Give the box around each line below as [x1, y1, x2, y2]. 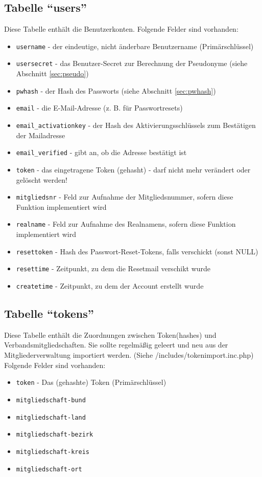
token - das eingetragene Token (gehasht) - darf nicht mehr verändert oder [16, 164, 251, 175]
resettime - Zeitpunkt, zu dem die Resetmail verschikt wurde [16, 263, 211, 274]
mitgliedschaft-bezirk [16, 431, 93, 439]
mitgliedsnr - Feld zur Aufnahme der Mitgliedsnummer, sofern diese [16, 191, 233, 202]
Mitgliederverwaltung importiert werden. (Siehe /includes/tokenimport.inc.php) [4, 350, 254, 360]
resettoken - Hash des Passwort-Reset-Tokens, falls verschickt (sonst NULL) [16, 246, 258, 256]
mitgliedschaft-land [16, 414, 86, 421]
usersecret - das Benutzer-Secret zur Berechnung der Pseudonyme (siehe [16, 58, 248, 69]
